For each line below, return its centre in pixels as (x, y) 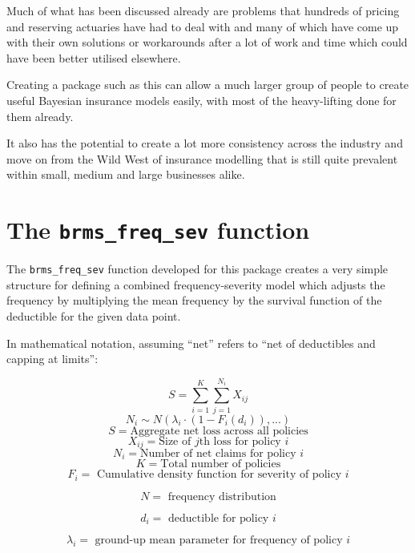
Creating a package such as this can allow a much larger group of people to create (208, 85)
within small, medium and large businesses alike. (126, 174)
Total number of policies (221, 464)
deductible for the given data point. (94, 316)
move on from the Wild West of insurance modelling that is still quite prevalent (202, 158)
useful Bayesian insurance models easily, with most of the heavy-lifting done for (201, 100)
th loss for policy (240, 441)
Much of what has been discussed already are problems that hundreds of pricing (203, 10)
